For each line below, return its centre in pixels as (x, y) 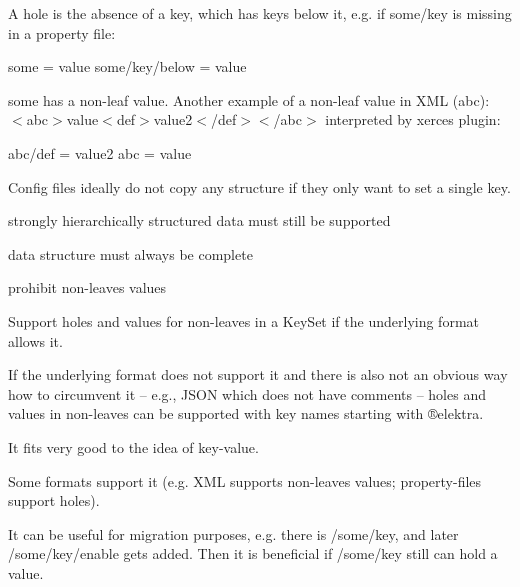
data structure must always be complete (130, 253)
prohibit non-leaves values (87, 287)
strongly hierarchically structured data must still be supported (199, 220)
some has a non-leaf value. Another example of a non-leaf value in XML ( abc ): (249, 99)
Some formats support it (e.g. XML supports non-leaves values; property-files (245, 480)
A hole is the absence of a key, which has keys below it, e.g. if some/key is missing (260, 13)
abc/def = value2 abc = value (100, 152)
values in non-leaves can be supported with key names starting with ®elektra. (246, 413)
